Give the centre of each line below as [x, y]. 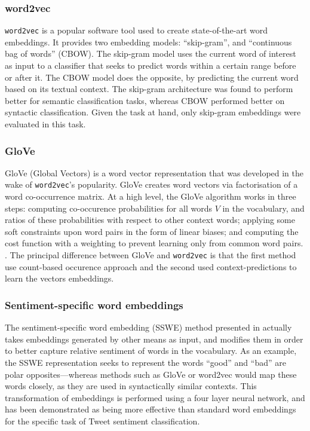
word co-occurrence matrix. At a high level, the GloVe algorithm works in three [151, 196]
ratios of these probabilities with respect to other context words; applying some [150, 220]
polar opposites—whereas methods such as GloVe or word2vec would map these [151, 374]
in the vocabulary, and [263, 208]
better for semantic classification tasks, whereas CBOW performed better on [145, 100]
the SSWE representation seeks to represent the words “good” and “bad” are [145, 362]
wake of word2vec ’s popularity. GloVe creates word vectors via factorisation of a [151, 184]
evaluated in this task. [45, 124]
